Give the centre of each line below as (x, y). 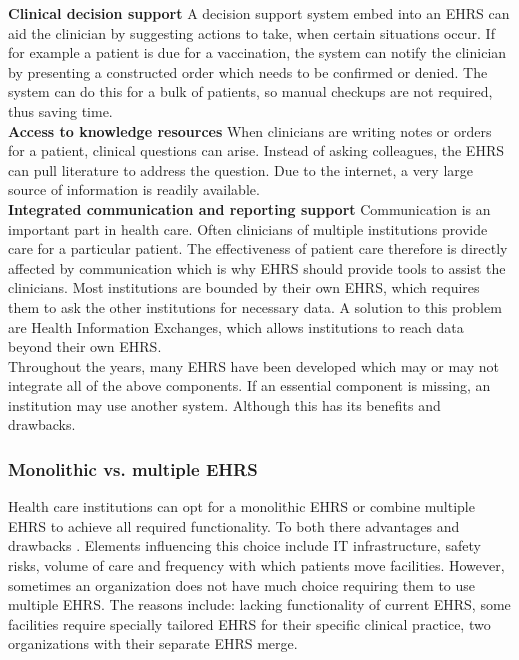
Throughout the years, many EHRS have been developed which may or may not (253, 365)
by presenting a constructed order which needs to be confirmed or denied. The (248, 71)
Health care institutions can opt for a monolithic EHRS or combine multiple (241, 506)
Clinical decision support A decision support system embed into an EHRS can (259, 13)
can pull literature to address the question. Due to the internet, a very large (240, 169)
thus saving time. (60, 110)
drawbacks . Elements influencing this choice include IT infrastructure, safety (244, 545)
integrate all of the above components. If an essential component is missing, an (249, 385)
